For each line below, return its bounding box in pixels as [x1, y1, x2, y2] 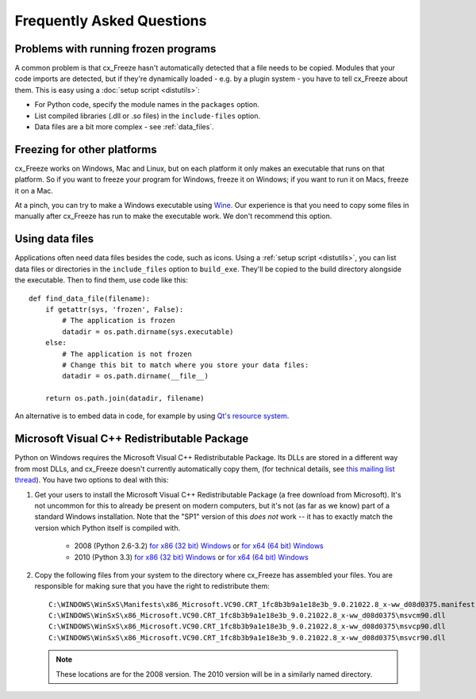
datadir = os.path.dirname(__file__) [62, 371, 209, 381]
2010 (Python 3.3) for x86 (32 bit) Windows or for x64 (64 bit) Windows [74, 552, 309, 562]
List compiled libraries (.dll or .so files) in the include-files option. [34, 111, 261, 121]
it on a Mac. [14, 186, 53, 195]
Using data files [14, 232, 94, 246]
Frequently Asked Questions [14, 12, 207, 29]
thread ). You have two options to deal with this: [14, 475, 169, 485]
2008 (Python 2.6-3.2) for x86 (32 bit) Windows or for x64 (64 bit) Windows [74, 541, 324, 551]
